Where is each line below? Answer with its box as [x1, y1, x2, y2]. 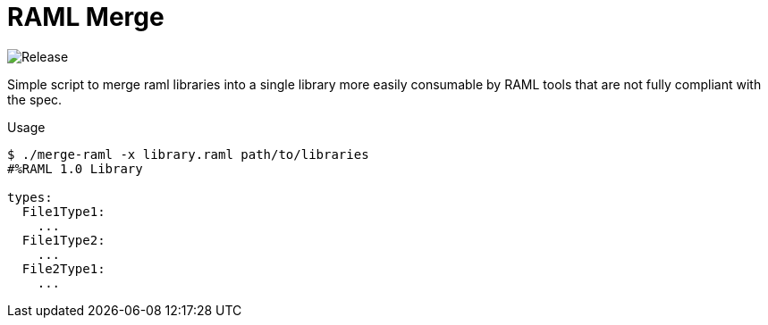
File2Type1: [21, 261, 105, 276]
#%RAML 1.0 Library [7, 161, 143, 176]
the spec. [7, 91, 63, 107]
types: [7, 189, 53, 204]
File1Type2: [21, 232, 105, 247]
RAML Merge [7, 2, 165, 32]
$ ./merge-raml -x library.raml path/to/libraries [7, 146, 369, 162]
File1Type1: [21, 204, 105, 219]
